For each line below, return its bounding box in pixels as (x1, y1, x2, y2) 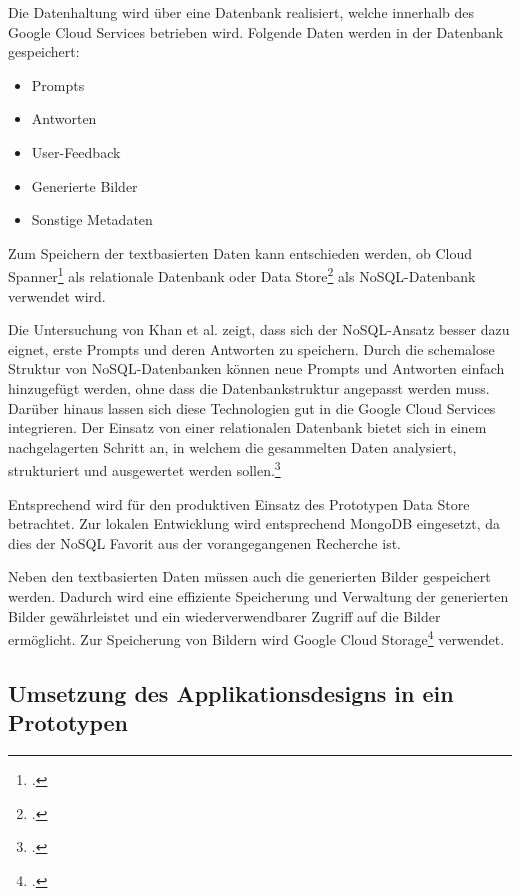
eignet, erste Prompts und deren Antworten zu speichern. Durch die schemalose (8, 338, 495, 359)
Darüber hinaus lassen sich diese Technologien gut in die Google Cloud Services (8, 397, 496, 418)
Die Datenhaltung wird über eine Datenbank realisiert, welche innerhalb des (8, 2, 475, 22)
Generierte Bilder (31, 175, 138, 196)
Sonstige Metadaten (31, 209, 153, 230)
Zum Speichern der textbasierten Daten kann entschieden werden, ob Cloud (8, 242, 473, 263)
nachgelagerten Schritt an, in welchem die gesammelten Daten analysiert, (8, 436, 457, 457)
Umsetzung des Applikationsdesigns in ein (8, 677, 454, 708)
